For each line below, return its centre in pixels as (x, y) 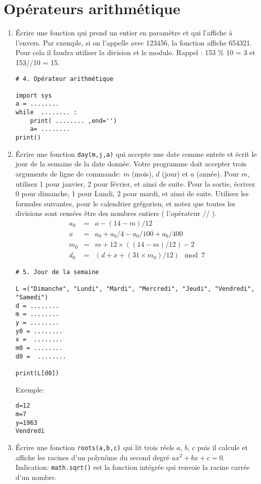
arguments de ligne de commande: (68, 173)
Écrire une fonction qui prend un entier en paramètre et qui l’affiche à (124, 33)
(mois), (143, 173)
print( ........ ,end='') (74, 121)
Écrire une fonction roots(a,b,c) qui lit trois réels (95, 447)
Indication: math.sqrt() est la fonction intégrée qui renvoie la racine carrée (133, 467)
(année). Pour (218, 173)
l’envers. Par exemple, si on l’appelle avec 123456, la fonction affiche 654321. (134, 42)
